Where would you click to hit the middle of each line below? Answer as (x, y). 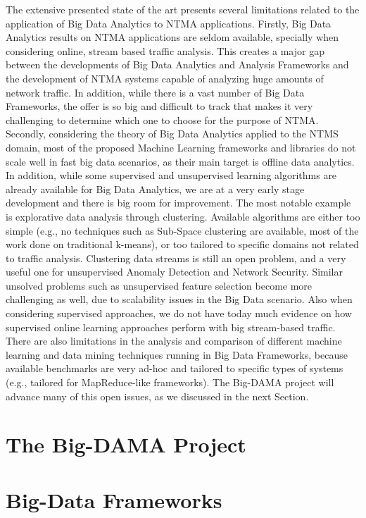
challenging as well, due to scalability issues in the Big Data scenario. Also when (179, 299)
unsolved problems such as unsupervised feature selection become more (159, 285)
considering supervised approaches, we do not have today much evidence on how (179, 313)
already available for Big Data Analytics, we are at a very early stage (155, 189)
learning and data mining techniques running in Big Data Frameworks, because (177, 354)
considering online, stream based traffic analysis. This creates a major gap (165, 50)
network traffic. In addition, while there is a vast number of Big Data (155, 92)
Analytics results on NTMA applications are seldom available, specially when (172, 37)
